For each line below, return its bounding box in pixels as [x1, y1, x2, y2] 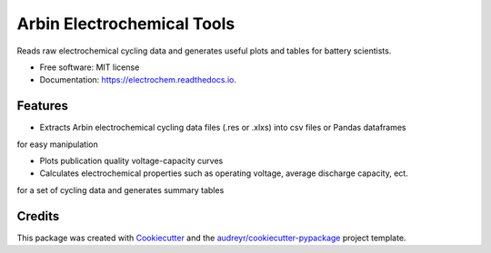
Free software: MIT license [39, 62, 140, 73]
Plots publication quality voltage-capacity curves [39, 155, 224, 167]
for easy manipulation [16, 139, 99, 150]
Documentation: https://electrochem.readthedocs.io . [39, 74, 236, 85]
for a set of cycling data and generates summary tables [16, 184, 225, 195]
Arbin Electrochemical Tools [16, 14, 235, 34]
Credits [16, 209, 60, 224]
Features [16, 98, 68, 113]
